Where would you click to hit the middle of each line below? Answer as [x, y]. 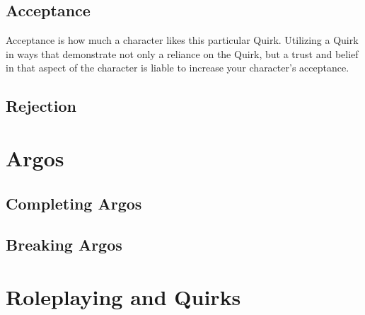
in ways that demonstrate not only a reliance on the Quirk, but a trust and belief [182, 53]
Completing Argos [74, 203]
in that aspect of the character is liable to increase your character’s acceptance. [178, 68]
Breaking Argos [64, 245]
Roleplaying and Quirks [123, 296]
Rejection [41, 106]
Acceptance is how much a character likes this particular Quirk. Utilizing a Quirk [182, 40]
